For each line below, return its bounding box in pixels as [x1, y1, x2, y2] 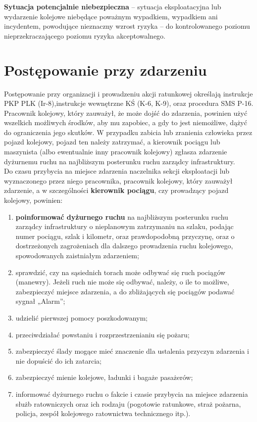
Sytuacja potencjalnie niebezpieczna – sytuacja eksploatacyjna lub [4, 1, 221, 11]
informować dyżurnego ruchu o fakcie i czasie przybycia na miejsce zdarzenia [15, 388, 248, 399]
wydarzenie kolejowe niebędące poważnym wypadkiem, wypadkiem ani [4, 11, 218, 21]
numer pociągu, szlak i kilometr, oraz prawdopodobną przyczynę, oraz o [15, 231, 235, 241]
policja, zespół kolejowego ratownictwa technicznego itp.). [15, 408, 191, 419]
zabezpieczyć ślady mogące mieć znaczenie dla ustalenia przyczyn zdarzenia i [15, 346, 249, 356]
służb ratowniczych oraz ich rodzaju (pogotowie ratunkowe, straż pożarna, [15, 398, 241, 409]
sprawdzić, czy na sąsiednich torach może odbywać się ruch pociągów [15, 267, 225, 277]
